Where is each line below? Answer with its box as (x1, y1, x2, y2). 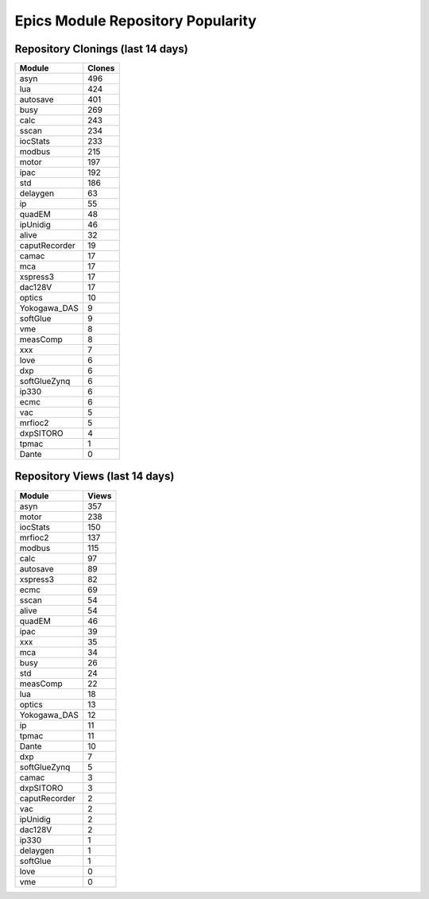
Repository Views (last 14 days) (14, 470, 175, 483)
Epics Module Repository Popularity (14, 12, 257, 29)
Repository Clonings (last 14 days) (14, 42, 188, 56)
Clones (87, 63, 115, 74)
